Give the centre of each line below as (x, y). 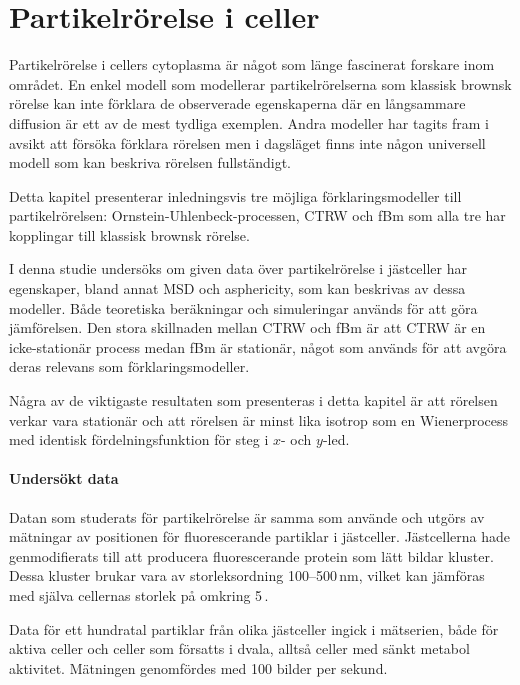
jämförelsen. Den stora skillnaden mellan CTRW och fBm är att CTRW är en (247, 327)
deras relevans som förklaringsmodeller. (129, 366)
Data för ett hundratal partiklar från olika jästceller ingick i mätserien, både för (254, 628)
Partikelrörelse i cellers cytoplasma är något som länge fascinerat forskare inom (252, 64)
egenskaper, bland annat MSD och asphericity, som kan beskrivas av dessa (237, 288)
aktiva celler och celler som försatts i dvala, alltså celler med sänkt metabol (239, 648)
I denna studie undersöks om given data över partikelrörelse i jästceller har (238, 268)
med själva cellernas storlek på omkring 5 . (139, 594)
